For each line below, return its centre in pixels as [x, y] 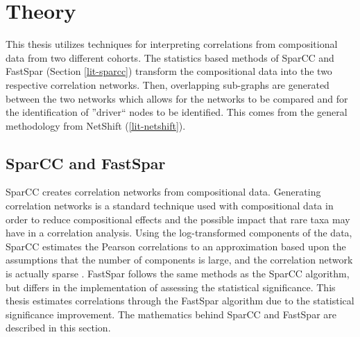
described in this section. [58, 328]
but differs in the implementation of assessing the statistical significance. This [171, 287]
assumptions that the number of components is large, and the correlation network [179, 260]
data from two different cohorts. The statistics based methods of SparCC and [170, 57]
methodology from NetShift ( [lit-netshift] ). [96, 125]
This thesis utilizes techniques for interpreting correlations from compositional [172, 44]
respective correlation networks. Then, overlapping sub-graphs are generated [168, 84]
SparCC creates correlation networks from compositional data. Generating [163, 192]
